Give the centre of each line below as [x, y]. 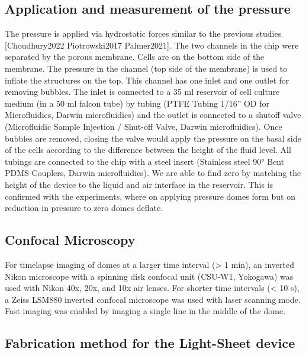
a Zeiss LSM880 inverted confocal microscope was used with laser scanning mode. [153, 299]
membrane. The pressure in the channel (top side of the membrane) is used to [146, 68]
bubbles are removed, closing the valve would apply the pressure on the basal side [153, 138]
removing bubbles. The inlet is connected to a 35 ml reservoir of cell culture [142, 92]
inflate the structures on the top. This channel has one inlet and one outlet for [147, 80]
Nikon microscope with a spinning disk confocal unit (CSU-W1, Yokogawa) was [149, 276]
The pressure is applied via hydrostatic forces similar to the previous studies [143, 33]
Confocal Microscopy [70, 240]
